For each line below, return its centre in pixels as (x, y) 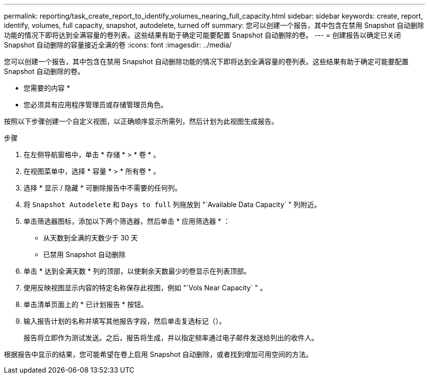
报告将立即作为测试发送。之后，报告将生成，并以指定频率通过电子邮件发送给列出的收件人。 (171, 338)
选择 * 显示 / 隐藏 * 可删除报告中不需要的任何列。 (103, 188)
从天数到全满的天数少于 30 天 (91, 238)
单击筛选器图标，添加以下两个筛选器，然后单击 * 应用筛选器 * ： (127, 221)
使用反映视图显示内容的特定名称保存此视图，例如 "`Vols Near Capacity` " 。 (145, 288)
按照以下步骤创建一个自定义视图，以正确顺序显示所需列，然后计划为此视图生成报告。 (141, 121)
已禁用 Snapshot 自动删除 (84, 254)
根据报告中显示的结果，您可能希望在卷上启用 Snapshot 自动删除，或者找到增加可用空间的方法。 (158, 354)
